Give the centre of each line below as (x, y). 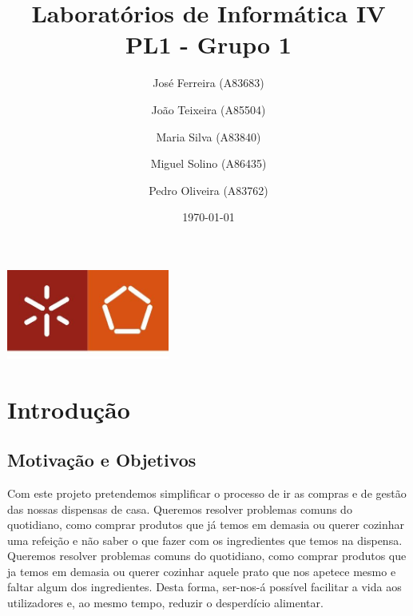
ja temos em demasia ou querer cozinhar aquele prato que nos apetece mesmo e (202, 571)
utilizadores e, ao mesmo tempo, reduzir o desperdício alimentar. (165, 603)
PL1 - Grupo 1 (208, 44)
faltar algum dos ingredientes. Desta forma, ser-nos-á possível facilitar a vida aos (205, 587)
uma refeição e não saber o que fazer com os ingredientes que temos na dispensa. (205, 540)
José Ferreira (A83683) (208, 83)
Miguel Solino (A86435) (208, 163)
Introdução (69, 409)
